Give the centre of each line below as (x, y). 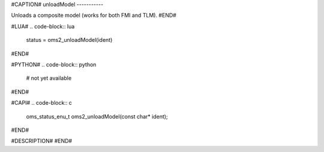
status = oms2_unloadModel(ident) (69, 40)
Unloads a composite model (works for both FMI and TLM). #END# (94, 16)
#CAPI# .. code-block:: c (41, 103)
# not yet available (49, 78)
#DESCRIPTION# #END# (41, 141)
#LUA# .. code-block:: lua (43, 26)
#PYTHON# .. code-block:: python (54, 64)
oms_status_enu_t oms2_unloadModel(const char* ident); (97, 116)
